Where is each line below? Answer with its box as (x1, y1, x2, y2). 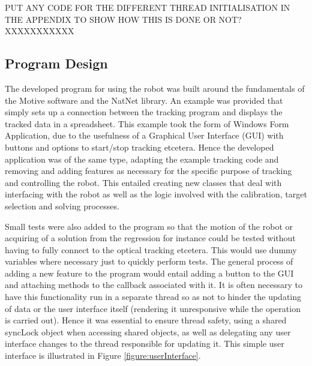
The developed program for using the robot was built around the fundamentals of (5, 82, 305, 94)
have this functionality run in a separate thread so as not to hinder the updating (5, 290, 302, 303)
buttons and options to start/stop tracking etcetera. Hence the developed (5, 140, 274, 153)
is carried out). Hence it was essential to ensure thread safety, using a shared (5, 314, 287, 326)
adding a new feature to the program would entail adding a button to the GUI (5, 266, 294, 279)
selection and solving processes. (5, 199, 119, 212)
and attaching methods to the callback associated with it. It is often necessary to (5, 278, 302, 291)
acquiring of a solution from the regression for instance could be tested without (5, 232, 296, 244)
